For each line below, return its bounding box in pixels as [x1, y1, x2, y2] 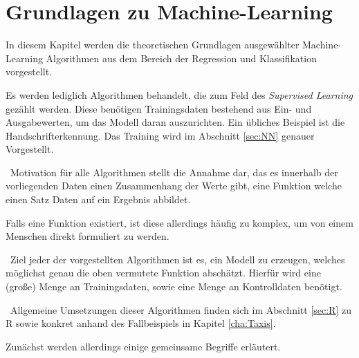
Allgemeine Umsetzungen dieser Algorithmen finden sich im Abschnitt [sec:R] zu [10, 302, 351, 317]
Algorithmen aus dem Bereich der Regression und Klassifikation [46, 50, 317, 65]
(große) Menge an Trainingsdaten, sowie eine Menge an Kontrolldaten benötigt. [6, 279, 342, 294]
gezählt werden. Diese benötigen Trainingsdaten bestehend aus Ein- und [6, 101, 312, 115]
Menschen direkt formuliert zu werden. [6, 229, 169, 243]
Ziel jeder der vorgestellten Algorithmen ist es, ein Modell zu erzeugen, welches [10, 252, 345, 266]
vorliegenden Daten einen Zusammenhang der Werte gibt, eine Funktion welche [6, 178, 342, 193]
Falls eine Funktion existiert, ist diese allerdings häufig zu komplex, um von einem [6, 215, 353, 229]
